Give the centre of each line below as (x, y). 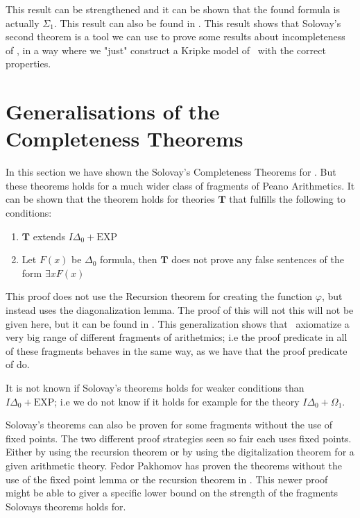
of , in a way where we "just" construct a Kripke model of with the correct (166, 50)
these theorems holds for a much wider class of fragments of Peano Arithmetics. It (180, 185)
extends (49, 236)
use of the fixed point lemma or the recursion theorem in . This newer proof (167, 479)
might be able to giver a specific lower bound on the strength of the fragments (172, 493)
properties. (28, 64)
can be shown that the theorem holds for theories (110, 199)
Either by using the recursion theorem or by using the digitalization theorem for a (180, 452)
